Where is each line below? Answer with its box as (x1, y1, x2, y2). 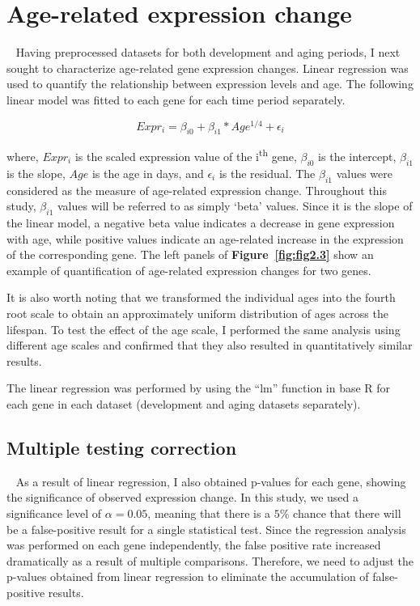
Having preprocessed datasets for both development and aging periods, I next (15, 44, 401, 61)
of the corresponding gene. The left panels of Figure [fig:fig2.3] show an (6, 246, 374, 263)
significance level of (6, 504, 102, 521)
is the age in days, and (91, 164, 204, 181)
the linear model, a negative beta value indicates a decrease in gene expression (6, 214, 395, 231)
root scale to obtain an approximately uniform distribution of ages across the (6, 304, 388, 321)
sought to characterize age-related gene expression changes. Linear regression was (6, 59, 409, 76)
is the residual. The (218, 164, 316, 181)
